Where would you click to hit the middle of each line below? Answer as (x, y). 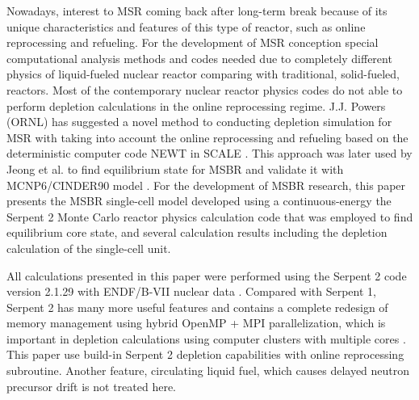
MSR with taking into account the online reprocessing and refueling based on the (207, 137)
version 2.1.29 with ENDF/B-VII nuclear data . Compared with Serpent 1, (191, 291)
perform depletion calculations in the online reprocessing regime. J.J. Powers (196, 105)
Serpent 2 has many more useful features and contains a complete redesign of (197, 307)
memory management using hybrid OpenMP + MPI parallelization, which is (196, 323)
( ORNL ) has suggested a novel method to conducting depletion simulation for (199, 122)
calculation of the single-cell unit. (89, 248)
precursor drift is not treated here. (92, 386)
